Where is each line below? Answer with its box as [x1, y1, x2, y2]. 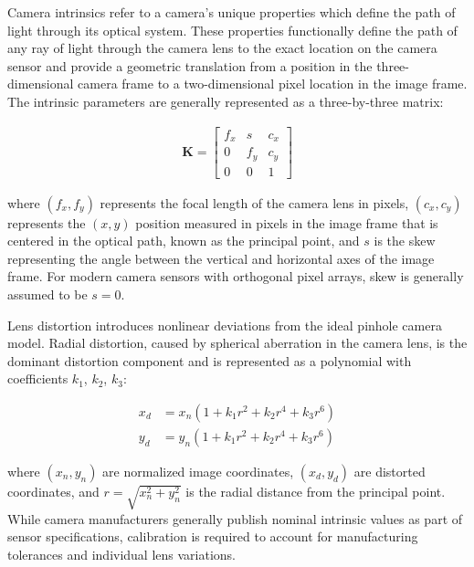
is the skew [374, 231, 436, 250]
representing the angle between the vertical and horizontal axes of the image [7, 248, 435, 268]
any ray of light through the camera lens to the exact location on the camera [7, 38, 437, 58]
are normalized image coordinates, [102, 462, 294, 480]
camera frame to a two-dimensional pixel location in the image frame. [78, 74, 468, 93]
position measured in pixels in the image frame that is [135, 213, 438, 232]
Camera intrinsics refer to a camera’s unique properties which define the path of [7, 3, 456, 21]
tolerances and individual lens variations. [7, 544, 237, 563]
